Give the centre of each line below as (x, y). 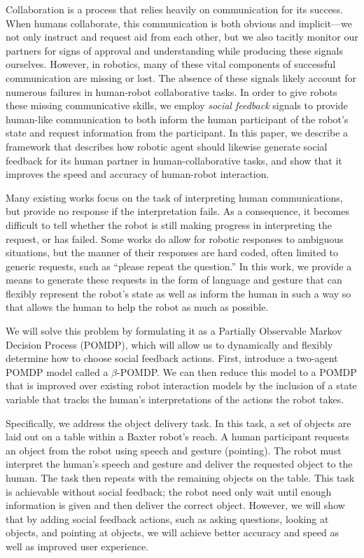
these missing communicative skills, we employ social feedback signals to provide (177, 105)
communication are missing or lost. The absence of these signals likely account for (181, 77)
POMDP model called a (57, 371)
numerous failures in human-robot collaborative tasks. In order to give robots (171, 91)
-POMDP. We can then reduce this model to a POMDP (237, 371)
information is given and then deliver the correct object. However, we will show (175, 505)
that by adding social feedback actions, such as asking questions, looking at (167, 518)
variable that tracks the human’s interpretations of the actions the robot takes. (175, 399)
